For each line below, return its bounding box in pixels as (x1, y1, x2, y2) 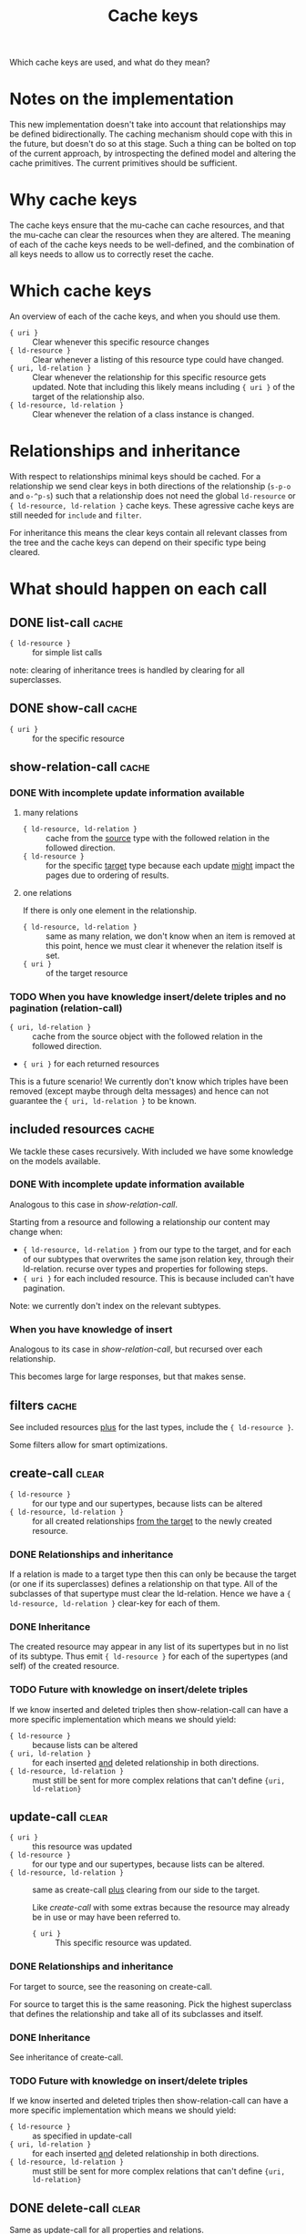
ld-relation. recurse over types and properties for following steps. (22, 1263, 269, 1274)
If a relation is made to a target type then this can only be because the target (9, 1569, 297, 1580)
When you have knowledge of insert (9, 1323, 173, 1335)
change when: (9, 1226, 64, 1237)
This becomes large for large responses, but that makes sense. (9, 1371, 246, 1382)
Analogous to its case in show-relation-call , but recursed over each (9, 1343, 263, 1354)
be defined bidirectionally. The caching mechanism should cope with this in (9, 129, 293, 139)
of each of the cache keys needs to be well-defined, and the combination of (9, 239, 295, 251)
